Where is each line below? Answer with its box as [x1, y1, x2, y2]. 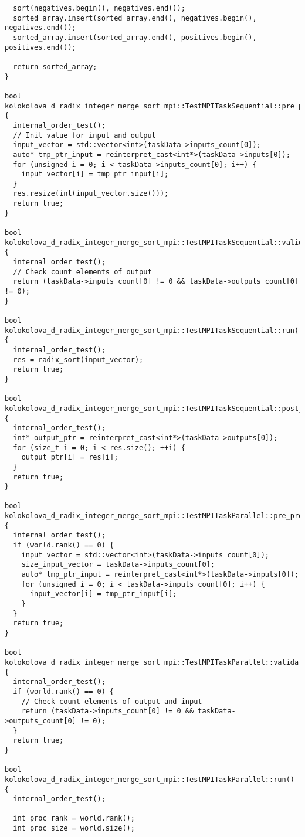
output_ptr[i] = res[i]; [21, 453, 118, 462]
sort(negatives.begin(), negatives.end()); [13, 4, 185, 12]
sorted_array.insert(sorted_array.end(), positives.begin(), [13, 33, 257, 42]
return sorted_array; [13, 62, 97, 71]
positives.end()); [5, 43, 76, 52]
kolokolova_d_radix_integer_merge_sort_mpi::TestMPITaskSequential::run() [5, 326, 303, 335]
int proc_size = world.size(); [13, 824, 135, 833]
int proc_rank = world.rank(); [13, 814, 135, 823]
